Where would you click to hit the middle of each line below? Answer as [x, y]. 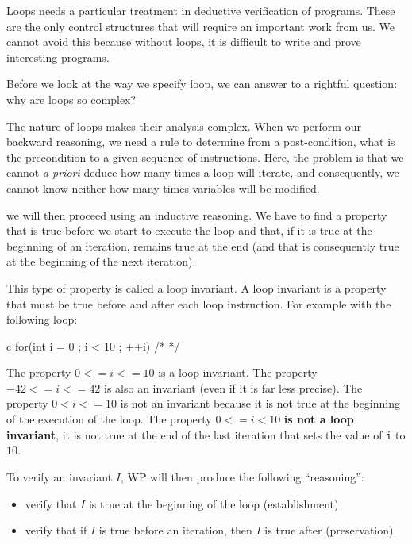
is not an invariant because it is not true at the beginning [260, 403]
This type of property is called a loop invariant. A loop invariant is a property [196, 287]
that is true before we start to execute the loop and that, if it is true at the [189, 230]
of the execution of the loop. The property [109, 419]
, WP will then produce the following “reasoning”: [242, 476]
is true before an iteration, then [175, 530]
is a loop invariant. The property [238, 372]
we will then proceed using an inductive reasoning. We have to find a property [197, 215]
